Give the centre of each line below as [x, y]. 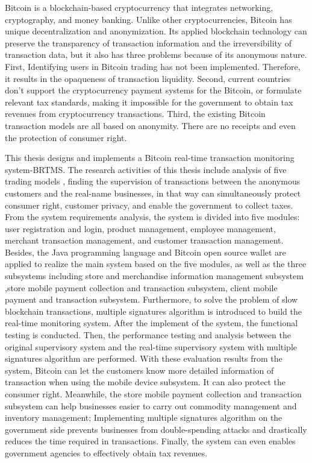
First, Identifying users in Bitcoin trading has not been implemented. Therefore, [153, 66]
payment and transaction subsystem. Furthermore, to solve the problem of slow [151, 299]
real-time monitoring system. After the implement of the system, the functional [151, 323]
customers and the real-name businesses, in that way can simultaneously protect [153, 193]
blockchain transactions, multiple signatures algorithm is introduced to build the [153, 311]
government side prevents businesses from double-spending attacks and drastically [156, 429]
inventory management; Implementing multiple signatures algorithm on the [144, 417]
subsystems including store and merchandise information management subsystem [154, 276]
